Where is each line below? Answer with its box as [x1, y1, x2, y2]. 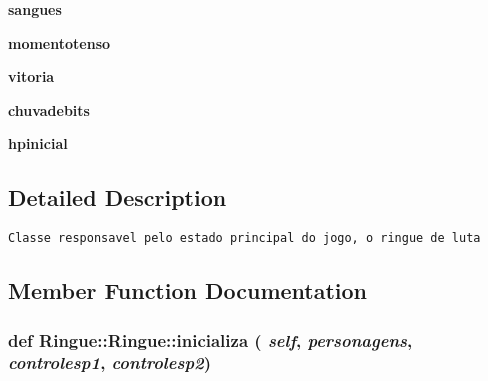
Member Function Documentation [8, 275, 368, 306]
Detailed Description [8, 182, 227, 213]
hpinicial [8, 133, 68, 154]
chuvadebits [8, 99, 90, 120]
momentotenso [8, 32, 111, 53]
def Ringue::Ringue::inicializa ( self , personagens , [8, 327, 413, 352]
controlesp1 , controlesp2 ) [8, 350, 212, 375]
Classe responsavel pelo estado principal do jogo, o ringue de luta [8, 231, 481, 246]
